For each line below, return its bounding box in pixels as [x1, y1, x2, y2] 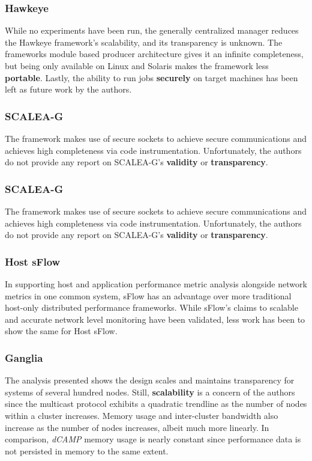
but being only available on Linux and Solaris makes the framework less [5, 60, 269, 72]
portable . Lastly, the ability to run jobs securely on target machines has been [5, 71, 298, 84]
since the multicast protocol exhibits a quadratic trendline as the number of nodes [5, 397, 307, 410]
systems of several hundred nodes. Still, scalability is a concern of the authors [5, 385, 295, 398]
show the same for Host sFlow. [5, 325, 118, 337]
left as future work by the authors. [5, 83, 132, 96]
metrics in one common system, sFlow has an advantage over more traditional [5, 289, 292, 302]
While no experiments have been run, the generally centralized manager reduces [5, 24, 299, 37]
